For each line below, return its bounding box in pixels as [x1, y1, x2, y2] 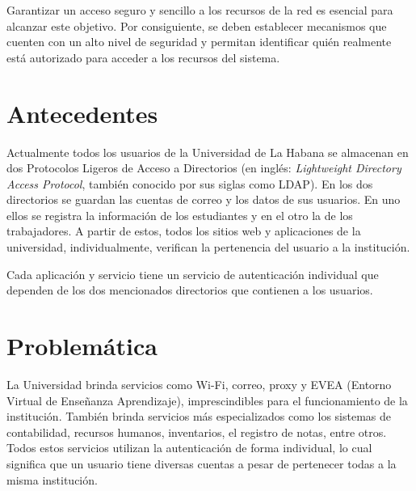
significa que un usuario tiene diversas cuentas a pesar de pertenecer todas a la [6, 455, 397, 472]
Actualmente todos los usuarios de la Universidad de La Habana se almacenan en [6, 143, 409, 160]
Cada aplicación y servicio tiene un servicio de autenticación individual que [6, 265, 379, 282]
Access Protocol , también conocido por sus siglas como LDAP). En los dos [6, 175, 373, 192]
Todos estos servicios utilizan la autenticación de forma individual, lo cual [6, 439, 372, 456]
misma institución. [6, 471, 98, 488]
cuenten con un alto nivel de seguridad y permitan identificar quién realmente [6, 33, 392, 50]
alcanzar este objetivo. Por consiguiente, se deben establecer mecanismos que [6, 17, 387, 34]
